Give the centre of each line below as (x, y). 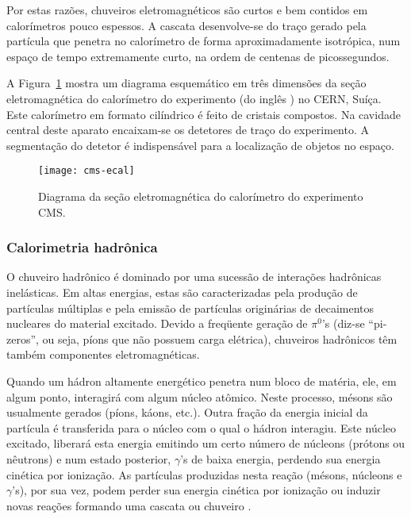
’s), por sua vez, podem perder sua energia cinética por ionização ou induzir (196, 490)
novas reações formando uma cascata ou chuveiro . (129, 505)
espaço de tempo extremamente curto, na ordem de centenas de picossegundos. (198, 56)
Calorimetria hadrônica (82, 247)
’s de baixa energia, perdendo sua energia (280, 458)
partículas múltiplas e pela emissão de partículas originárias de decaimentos (190, 308)
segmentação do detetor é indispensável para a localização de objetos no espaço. (200, 145)
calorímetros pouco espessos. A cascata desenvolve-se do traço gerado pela (186, 25)
